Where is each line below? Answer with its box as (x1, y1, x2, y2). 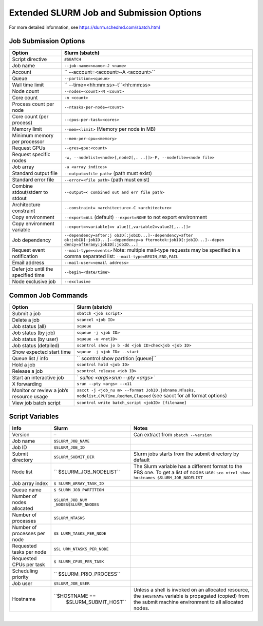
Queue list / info (12, 355, 49, 362)
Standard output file (12, 170, 58, 177)
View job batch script (12, 399, 61, 406)
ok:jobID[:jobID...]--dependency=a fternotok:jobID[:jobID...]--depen (64, 237, 224, 242)
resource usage (12, 393, 48, 400)
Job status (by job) (12, 329, 56, 336)
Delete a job (12, 316, 40, 323)
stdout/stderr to (12, 189, 48, 196)
